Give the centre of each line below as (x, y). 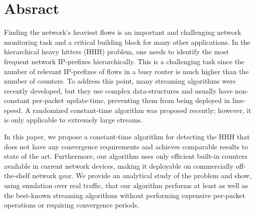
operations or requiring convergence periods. (72, 205)
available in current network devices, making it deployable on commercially (119, 165)
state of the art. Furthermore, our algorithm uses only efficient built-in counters (126, 156)
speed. (13, 110)
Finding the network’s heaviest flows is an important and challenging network (123, 32)
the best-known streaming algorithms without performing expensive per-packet (125, 195)
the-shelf (17, 175)
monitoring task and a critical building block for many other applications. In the (127, 42)
